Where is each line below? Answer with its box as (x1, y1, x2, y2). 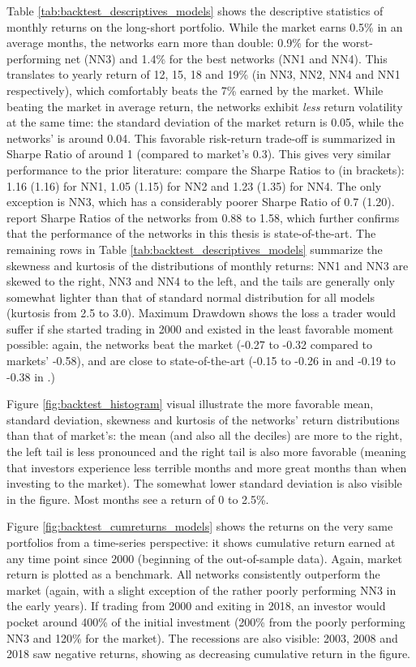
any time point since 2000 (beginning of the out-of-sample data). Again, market (6, 549, 402, 566)
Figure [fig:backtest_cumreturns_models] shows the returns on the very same (6, 518, 393, 535)
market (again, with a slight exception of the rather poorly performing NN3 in (6, 581, 397, 598)
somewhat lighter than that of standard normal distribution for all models (6, 288, 375, 305)
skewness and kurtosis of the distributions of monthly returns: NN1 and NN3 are (6, 256, 409, 273)
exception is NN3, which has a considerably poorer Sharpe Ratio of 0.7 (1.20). (6, 193, 395, 210)
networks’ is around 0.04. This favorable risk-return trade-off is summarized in (6, 129, 396, 146)
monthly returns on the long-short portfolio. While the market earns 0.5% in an (6, 18, 403, 35)
